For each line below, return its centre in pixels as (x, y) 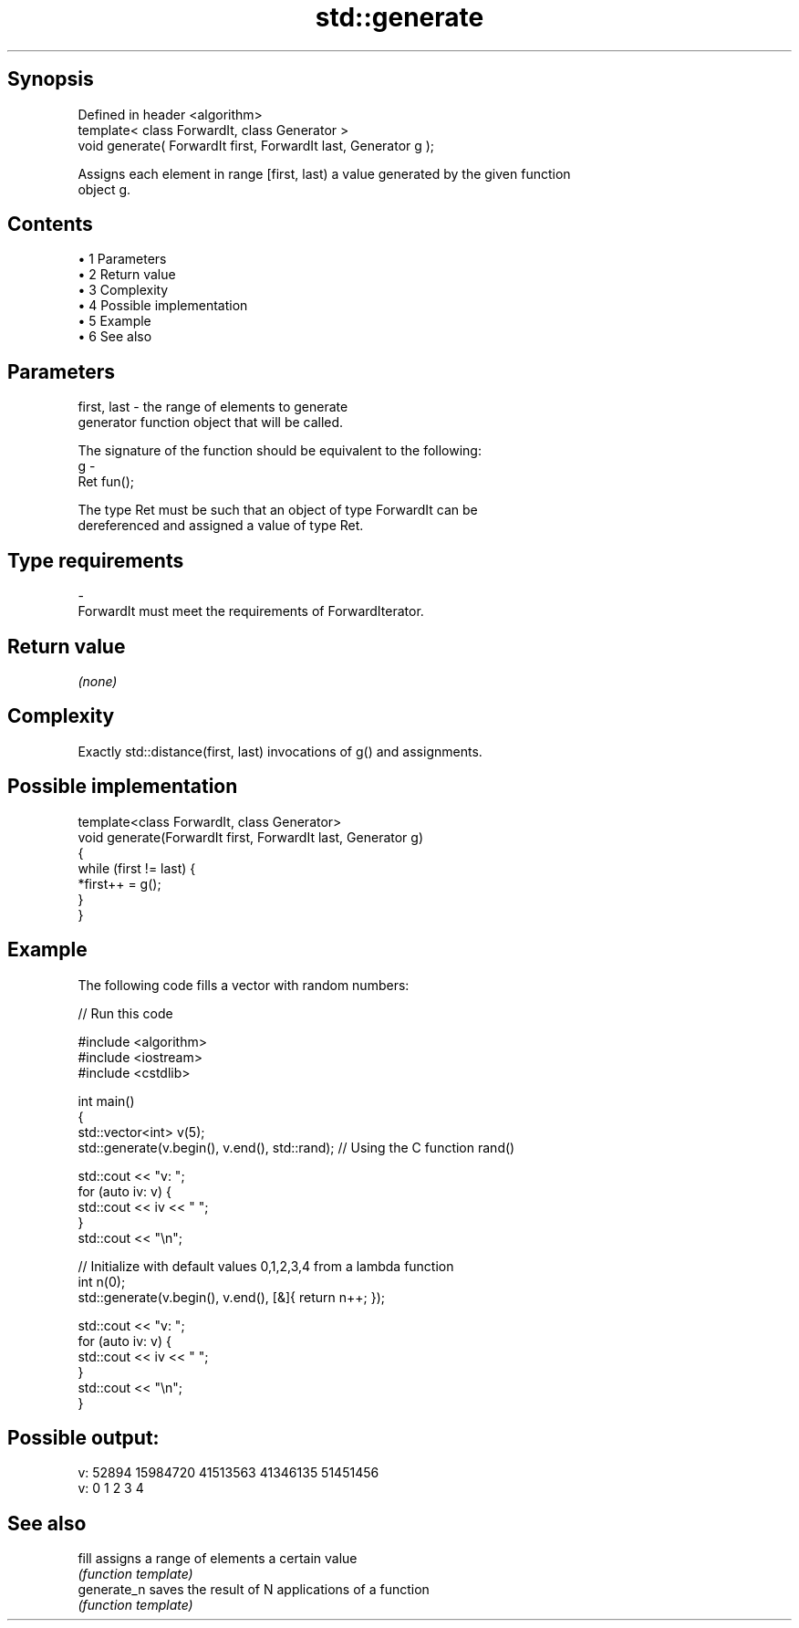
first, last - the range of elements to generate (213, 407)
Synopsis (51, 79)
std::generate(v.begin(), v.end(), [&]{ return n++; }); (231, 1297)
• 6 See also (115, 337)
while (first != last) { (137, 868)
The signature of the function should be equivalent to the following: (280, 451)
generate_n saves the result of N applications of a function (254, 1590)
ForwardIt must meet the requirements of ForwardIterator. (251, 611)
